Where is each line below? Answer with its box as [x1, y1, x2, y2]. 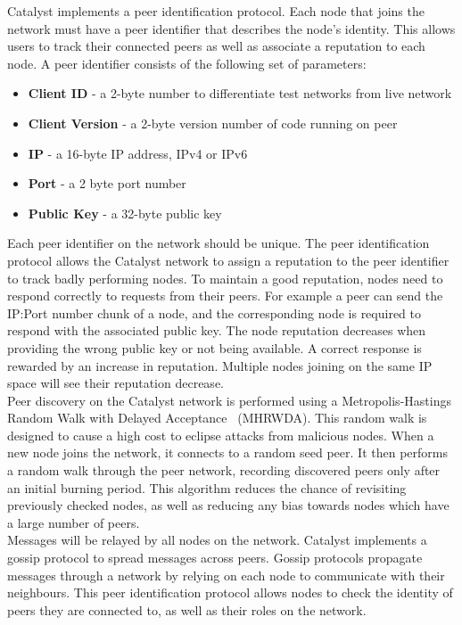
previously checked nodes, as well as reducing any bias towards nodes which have [7, 496, 450, 514]
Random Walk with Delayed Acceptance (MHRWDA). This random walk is [7, 408, 427, 427]
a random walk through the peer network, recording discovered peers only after [7, 461, 441, 480]
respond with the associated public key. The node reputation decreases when [7, 321, 426, 340]
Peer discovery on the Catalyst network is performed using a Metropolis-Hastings [7, 391, 451, 409]
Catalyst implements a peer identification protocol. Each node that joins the [7, 2, 425, 20]
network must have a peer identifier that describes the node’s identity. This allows [7, 19, 456, 37]
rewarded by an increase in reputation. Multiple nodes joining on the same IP [7, 356, 433, 374]
